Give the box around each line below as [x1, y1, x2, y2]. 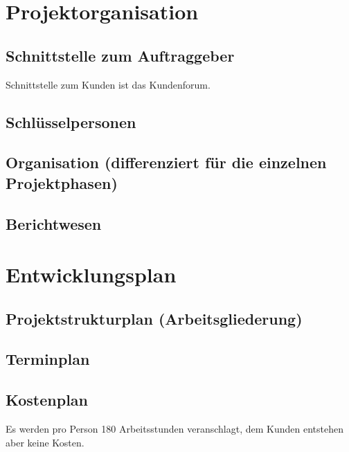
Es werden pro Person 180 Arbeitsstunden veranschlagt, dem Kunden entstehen [6, 422, 343, 436]
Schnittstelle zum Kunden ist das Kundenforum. [6, 77, 211, 91]
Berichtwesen [6, 213, 102, 234]
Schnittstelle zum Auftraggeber [6, 44, 235, 66]
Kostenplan [6, 389, 89, 410]
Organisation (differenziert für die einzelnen [6, 152, 327, 173]
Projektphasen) [6, 172, 118, 193]
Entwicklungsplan [6, 260, 177, 289]
